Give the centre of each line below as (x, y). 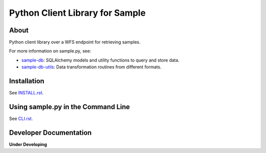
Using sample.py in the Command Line (69, 107)
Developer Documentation (50, 133)
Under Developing (28, 144)
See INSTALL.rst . (26, 93)
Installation (27, 81)
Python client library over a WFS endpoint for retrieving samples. (75, 42)
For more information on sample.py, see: (50, 51)
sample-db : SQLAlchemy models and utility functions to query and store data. (100, 60)
